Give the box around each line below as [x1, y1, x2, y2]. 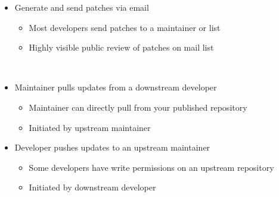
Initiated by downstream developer [29, 181, 156, 193]
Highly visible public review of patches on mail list [29, 41, 214, 54]
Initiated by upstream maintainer [29, 121, 151, 133]
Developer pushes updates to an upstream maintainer [14, 141, 210, 154]
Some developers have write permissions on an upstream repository [29, 161, 274, 173]
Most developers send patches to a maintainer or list [29, 21, 221, 33]
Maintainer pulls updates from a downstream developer [14, 81, 217, 93]
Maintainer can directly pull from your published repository [29, 101, 247, 113]
